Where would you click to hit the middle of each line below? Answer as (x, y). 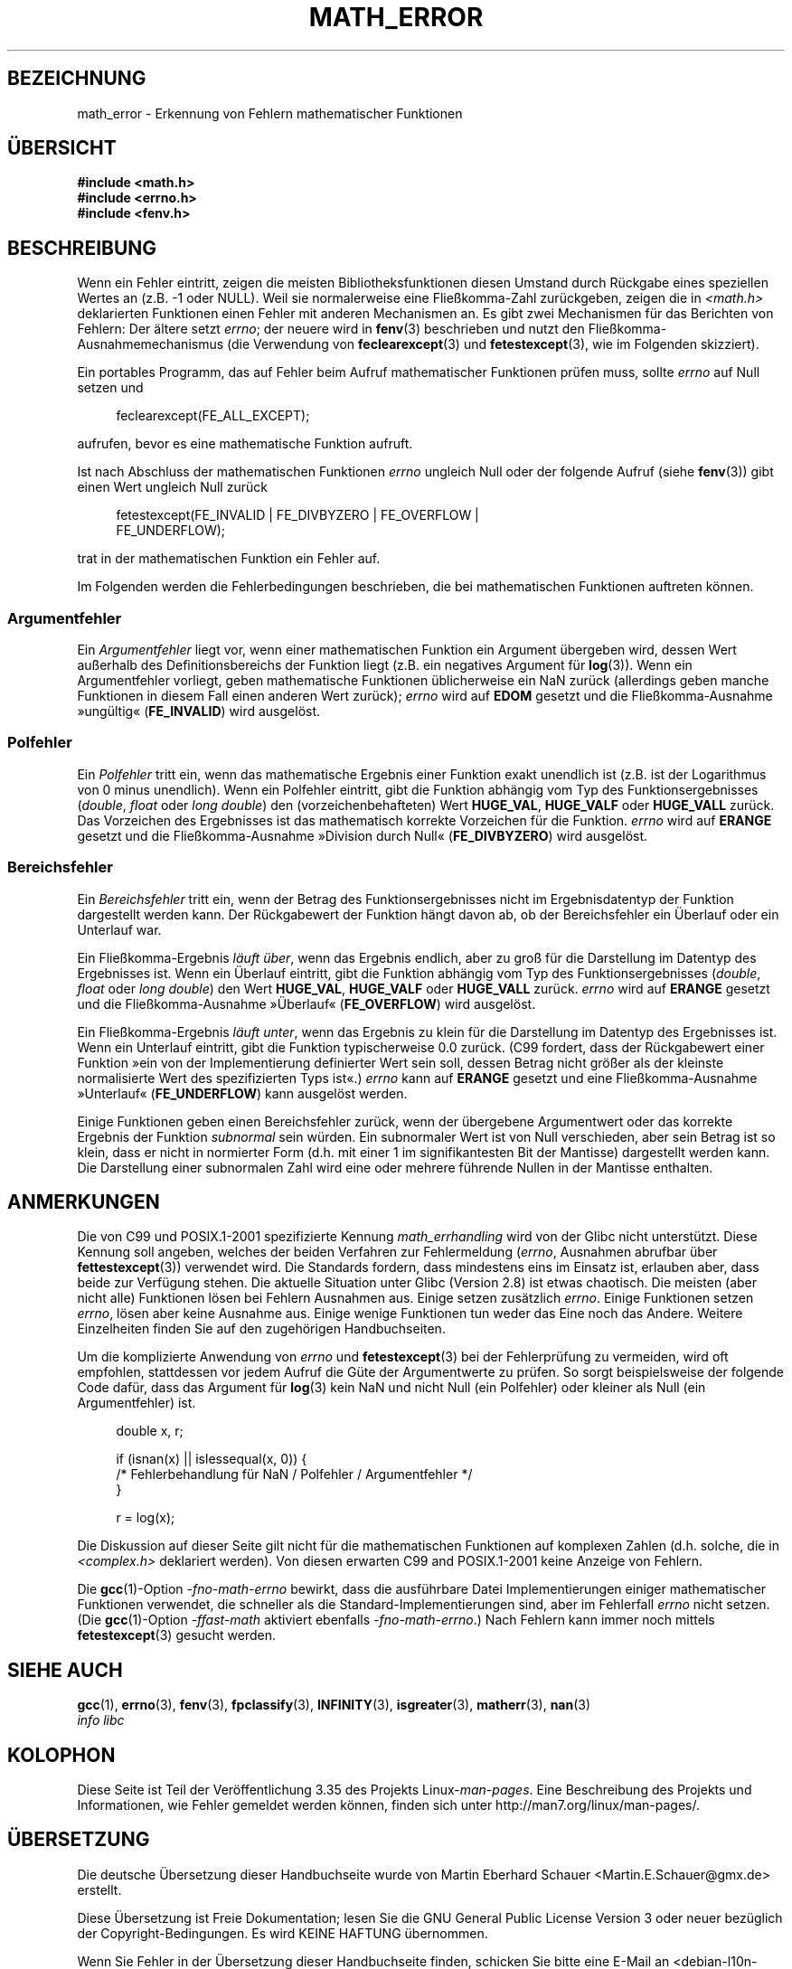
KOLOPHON (61, 1755)
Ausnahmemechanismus (151, 344)
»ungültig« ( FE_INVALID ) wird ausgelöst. (199, 711)
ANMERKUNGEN (84, 1201)
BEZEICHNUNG (77, 79)
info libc (101, 1720)
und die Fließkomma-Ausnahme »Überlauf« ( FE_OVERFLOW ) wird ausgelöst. (306, 1003)
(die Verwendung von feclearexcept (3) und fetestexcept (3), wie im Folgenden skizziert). (493, 344)
